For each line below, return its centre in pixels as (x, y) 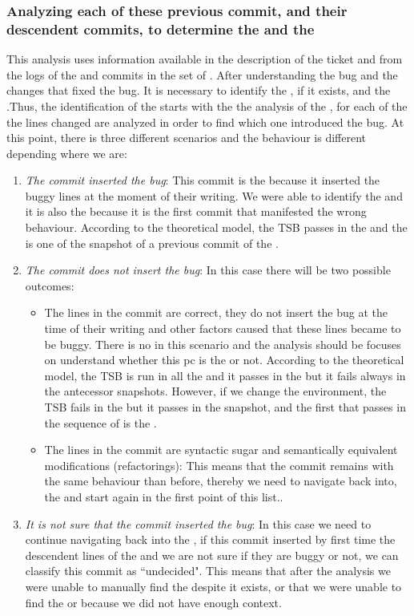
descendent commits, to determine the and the (161, 28)
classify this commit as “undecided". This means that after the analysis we (208, 571)
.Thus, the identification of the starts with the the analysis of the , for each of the (207, 105)
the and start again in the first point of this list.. (164, 496)
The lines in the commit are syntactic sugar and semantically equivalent (221, 450)
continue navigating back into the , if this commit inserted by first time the (210, 539)
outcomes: (50, 285)
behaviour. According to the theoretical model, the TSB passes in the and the (216, 227)
